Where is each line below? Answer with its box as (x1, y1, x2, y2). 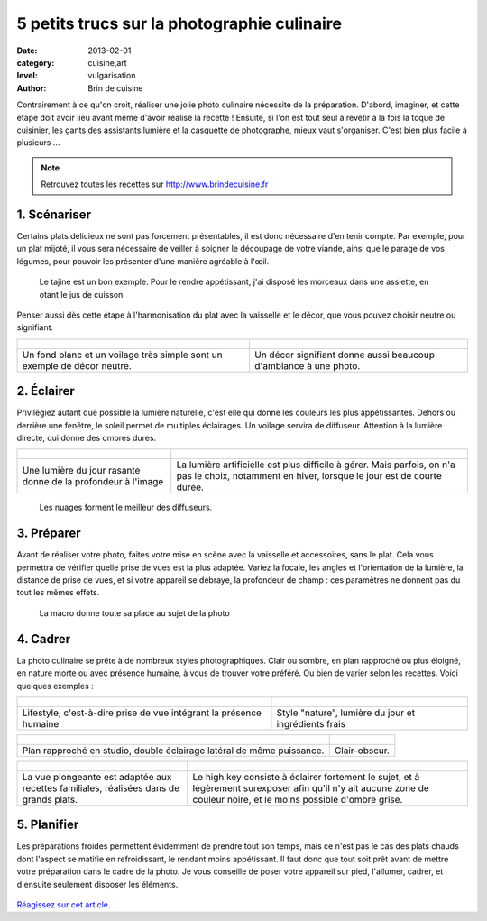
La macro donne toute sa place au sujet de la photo (39, 607, 230, 618)
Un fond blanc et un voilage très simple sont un (22, 348, 223, 361)
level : (16, 70, 38, 81)
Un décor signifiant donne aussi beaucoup (253, 348, 435, 361)
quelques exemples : (16, 680, 94, 691)
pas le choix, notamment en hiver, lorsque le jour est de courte (176, 470, 442, 483)
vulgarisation (87, 70, 136, 81)
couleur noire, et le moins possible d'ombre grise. (192, 793, 403, 806)
